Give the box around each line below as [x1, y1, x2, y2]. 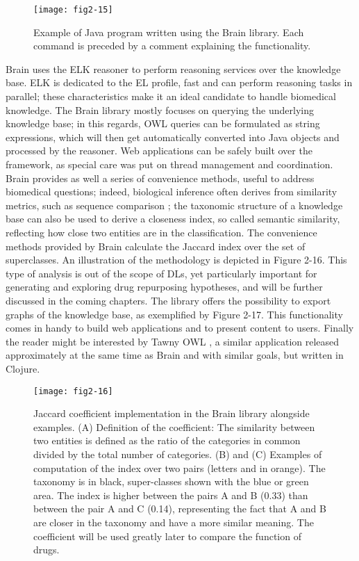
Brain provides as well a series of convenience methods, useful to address [6, 170, 315, 185]
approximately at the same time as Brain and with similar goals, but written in [6, 348, 344, 362]
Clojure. [6, 361, 40, 375]
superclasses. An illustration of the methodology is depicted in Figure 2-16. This [6, 252, 347, 267]
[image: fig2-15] [33, 5, 113, 15]
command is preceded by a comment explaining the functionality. [33, 38, 311, 53]
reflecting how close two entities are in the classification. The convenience [6, 225, 317, 239]
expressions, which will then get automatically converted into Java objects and [6, 129, 340, 144]
